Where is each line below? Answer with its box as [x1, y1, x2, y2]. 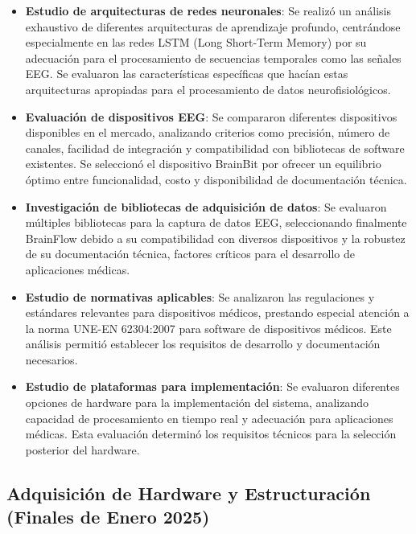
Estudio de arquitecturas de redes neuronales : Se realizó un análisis [25, 2, 391, 18]
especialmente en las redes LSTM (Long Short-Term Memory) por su [25, 34, 367, 51]
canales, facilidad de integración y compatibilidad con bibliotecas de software [25, 139, 405, 156]
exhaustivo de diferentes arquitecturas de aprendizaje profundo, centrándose [25, 18, 401, 35]
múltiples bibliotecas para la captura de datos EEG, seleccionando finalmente [25, 214, 407, 231]
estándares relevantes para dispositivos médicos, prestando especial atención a [25, 304, 410, 321]
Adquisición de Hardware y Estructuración [6, 480, 371, 505]
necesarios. [25, 351, 78, 368]
